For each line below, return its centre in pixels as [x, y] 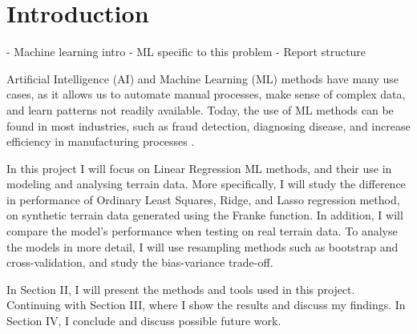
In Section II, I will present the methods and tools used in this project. [181, 289]
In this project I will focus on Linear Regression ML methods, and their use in [199, 168]
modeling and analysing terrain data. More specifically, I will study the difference [206, 184]
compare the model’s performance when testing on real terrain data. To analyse [202, 231]
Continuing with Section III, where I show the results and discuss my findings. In [206, 305]
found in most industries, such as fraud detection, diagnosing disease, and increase [208, 125]
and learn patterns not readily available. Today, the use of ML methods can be [200, 109]
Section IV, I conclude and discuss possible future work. [144, 321]
